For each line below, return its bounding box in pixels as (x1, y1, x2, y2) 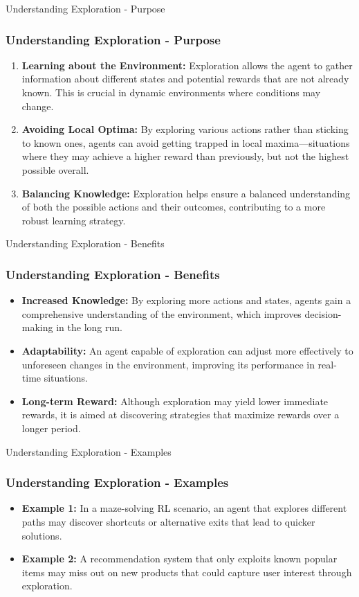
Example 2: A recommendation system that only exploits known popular (21, 551, 338, 566)
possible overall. (21, 162, 89, 177)
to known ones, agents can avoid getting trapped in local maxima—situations (21, 135, 350, 150)
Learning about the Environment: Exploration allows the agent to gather (21, 57, 353, 72)
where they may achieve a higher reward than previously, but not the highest (21, 149, 349, 163)
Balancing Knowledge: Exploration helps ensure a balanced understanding (21, 186, 351, 200)
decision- (304, 306, 342, 321)
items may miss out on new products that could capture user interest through (21, 564, 352, 579)
